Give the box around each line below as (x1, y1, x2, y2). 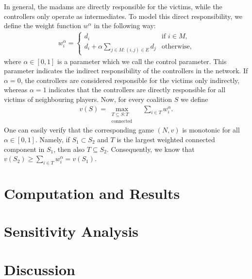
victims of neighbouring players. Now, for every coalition (4, 94, 172, 104)
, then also (53, 144, 85, 154)
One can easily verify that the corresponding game (4, 125, 154, 135)
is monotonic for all (182, 125, 240, 135)
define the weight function (4, 20, 82, 31)
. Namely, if (35, 134, 70, 144)
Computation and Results (4, 183, 180, 203)
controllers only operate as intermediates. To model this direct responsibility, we (4, 11, 243, 21)
